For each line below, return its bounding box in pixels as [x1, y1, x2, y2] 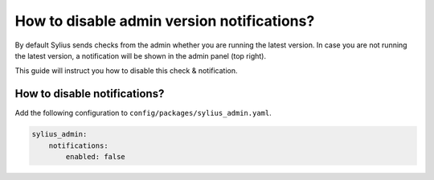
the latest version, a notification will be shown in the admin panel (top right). [14, 51, 267, 60]
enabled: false [65, 153, 126, 161]
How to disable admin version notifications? [14, 12, 315, 30]
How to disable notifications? [14, 87, 165, 100]
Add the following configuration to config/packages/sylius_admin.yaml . [14, 108, 272, 118]
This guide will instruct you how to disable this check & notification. [14, 66, 238, 76]
